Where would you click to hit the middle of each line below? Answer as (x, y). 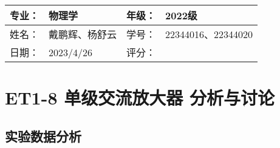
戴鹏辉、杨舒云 (83, 34)
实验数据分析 (43, 136)
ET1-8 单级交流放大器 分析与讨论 (140, 98)
